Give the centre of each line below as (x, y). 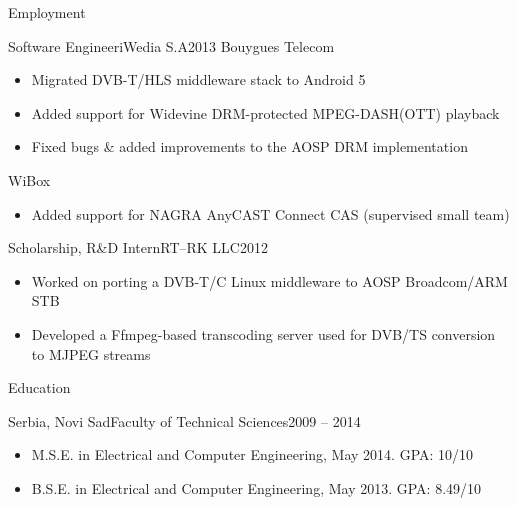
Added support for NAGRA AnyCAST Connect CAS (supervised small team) (270, 213)
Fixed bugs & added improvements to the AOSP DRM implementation (249, 146)
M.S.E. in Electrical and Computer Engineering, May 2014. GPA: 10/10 (252, 454)
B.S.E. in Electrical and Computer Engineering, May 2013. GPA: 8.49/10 (256, 487)
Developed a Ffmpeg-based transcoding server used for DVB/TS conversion (263, 333)
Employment (47, 12)
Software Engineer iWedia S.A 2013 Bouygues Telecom (171, 45)
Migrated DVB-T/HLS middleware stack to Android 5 (198, 79)
